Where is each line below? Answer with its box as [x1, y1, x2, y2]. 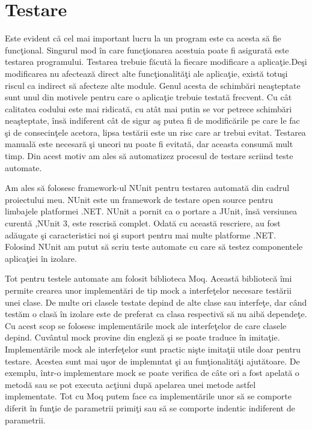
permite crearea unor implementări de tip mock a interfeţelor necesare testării [5, 284, 292, 296]
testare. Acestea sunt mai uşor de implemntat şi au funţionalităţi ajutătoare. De [5, 354, 300, 367]
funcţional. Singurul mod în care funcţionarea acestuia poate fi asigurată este [5, 43, 289, 56]
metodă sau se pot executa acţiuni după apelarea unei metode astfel [5, 378, 256, 390]
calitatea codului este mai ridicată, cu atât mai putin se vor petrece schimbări [5, 102, 292, 115]
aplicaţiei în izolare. [5, 252, 77, 264]
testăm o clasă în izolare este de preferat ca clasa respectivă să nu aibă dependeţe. [5, 307, 307, 320]
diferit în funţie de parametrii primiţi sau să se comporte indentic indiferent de [5, 401, 295, 414]
